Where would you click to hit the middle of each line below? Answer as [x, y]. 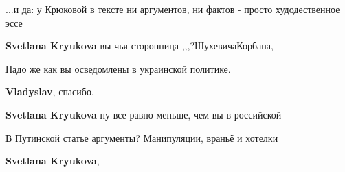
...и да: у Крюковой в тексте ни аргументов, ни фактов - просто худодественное [173, 9]
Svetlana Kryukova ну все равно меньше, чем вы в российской [144, 114]
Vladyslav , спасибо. [50, 91]
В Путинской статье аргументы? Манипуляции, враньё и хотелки [142, 137]
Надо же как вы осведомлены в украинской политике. [118, 68]
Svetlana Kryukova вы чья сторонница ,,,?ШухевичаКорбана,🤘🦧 [142, 46]
